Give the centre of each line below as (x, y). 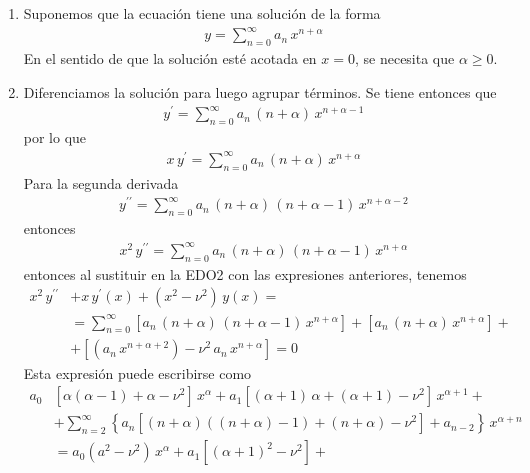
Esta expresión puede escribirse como (137, 372)
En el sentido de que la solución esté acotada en (170, 57)
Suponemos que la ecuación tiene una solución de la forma (202, 13)
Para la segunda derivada (101, 182)
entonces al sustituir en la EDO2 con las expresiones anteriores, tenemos (245, 273)
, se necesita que (404, 57)
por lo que (55, 137)
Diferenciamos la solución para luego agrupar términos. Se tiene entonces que (260, 91)
